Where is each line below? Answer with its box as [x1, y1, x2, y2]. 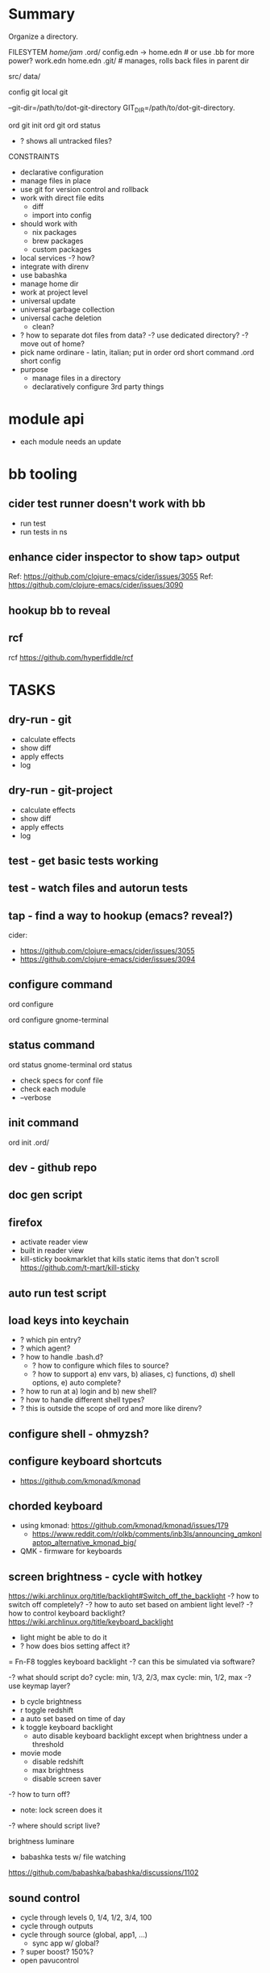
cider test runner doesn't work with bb [8, 497, 206, 511]
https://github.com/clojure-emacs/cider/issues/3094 [19, 954, 196, 965]
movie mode [19, 1749, 62, 1758]
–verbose [19, 1092, 52, 1102]
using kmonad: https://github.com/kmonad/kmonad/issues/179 [19, 1521, 230, 1531]
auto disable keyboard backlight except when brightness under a [31, 1731, 248, 1741]
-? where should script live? [8, 1821, 101, 1831]
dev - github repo [8, 1160, 98, 1175]
